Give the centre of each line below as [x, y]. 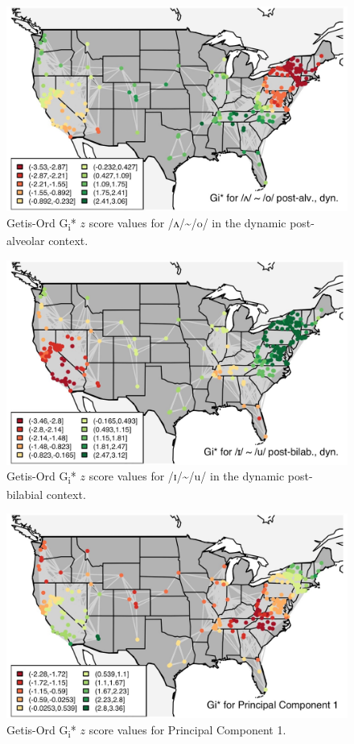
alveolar [26, 240]
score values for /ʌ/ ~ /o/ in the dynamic [187, 222]
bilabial [25, 494]
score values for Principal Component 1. [187, 729]
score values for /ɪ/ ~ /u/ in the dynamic [187, 476]
